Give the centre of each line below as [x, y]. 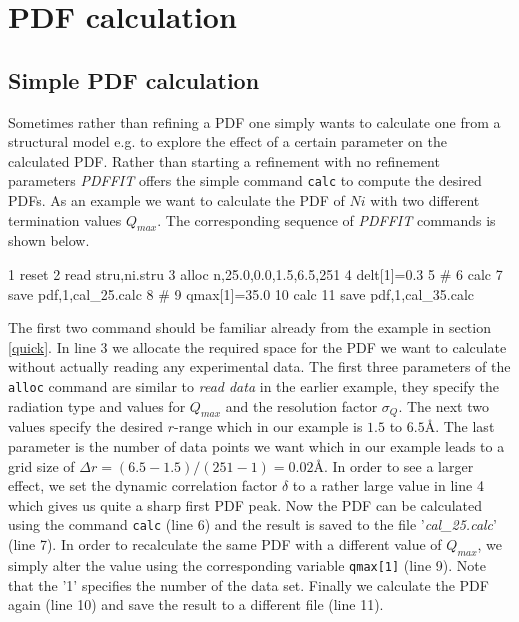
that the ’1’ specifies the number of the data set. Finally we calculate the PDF [248, 584]
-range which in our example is [268, 426]
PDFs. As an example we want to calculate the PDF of [176, 200]
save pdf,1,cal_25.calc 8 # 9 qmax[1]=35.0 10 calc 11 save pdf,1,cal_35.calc [241, 293]
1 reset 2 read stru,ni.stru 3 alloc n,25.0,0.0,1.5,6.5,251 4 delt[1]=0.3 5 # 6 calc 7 [255, 274]
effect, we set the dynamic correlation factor [143, 485]
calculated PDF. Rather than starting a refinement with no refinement [224, 160]
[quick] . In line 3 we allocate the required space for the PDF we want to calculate [257, 346]
